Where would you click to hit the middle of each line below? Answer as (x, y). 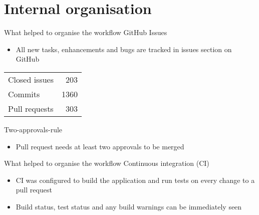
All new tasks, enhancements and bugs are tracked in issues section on (124, 49)
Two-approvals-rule (33, 129)
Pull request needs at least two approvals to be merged (100, 146)
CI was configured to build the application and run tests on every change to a (135, 180)
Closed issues (31, 79)
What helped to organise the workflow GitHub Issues (86, 32)
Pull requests (31, 108)
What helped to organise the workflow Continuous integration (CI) (107, 163)
